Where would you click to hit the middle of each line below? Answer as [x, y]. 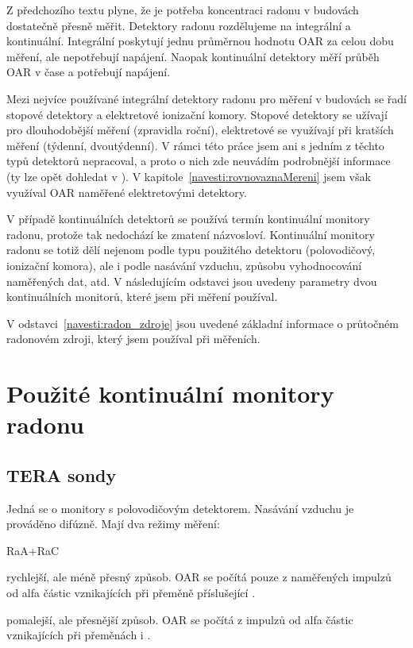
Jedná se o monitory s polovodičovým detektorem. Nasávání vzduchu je [180, 508]
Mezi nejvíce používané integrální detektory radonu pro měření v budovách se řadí [206, 98]
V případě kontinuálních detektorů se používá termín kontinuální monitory [188, 219]
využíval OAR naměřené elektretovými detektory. [127, 192]
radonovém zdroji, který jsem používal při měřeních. [133, 339]
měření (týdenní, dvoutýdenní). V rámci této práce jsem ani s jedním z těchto [195, 145]
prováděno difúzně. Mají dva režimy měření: [113, 524]
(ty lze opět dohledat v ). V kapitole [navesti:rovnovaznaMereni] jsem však [189, 176]
